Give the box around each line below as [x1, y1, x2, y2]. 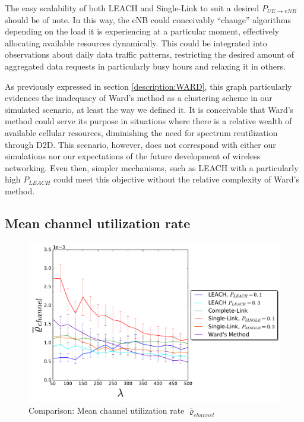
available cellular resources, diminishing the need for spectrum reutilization [5, 126, 278, 138]
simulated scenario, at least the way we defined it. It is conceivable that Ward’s [5, 103, 294, 115]
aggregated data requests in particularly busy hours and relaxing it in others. [5, 59, 286, 72]
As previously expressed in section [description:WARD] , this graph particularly [5, 80, 292, 92]
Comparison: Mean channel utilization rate [28, 404, 185, 417]
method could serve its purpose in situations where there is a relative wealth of [5, 115, 292, 127]
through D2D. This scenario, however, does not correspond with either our [5, 138, 276, 150]
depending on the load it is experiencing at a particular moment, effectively [5, 25, 280, 37]
